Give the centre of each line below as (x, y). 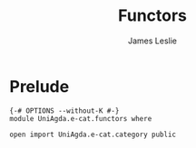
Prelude (39, 86)
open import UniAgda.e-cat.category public (93, 134)
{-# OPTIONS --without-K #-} (64, 111)
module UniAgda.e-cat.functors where (81, 118)
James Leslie (152, 41)
